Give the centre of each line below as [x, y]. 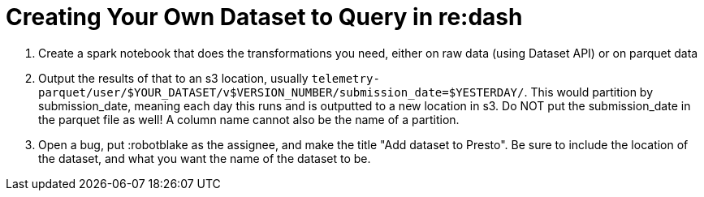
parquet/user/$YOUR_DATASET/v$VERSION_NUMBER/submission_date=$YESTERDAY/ [281, 92]
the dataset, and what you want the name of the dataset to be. [205, 158]
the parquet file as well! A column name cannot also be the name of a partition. [249, 119]
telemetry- [346, 78]
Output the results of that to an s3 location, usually [173, 78]
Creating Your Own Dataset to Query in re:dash [264, 17]
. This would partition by [589, 92]
